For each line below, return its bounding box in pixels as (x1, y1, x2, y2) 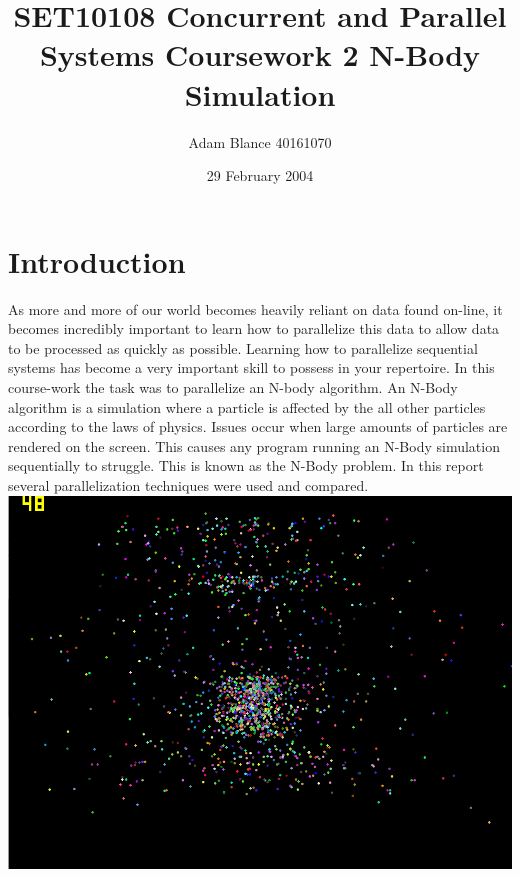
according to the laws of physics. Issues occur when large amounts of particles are (8, 416, 508, 437)
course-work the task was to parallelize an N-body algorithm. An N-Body (8, 377, 458, 397)
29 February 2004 (206, 165, 314, 186)
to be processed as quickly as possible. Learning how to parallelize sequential (8, 337, 478, 358)
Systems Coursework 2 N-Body (39, 34, 481, 75)
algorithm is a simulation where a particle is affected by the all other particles (8, 396, 486, 417)
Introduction (8, 240, 186, 281)
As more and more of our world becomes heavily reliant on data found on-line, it (8, 298, 503, 319)
